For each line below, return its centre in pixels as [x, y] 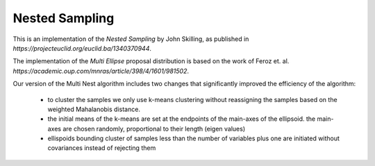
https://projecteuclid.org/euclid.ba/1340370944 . [82, 48]
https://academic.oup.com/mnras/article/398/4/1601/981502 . [101, 71]
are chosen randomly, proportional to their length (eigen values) [154, 128]
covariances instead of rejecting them [102, 148]
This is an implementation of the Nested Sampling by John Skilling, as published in [131, 39]
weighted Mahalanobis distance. [94, 109]
